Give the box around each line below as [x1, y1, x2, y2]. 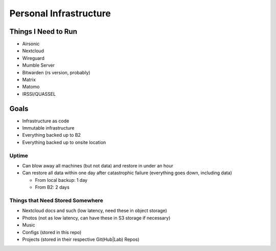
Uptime [9, 152, 28, 159]
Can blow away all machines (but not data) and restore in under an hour [22, 163, 173, 169]
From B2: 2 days [35, 184, 70, 191]
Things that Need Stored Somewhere [9, 197, 103, 204]
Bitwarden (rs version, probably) [22, 69, 90, 75]
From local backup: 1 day [35, 177, 88, 183]
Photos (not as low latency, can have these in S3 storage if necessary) [22, 215, 171, 221]
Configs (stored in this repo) [22, 229, 82, 235]
